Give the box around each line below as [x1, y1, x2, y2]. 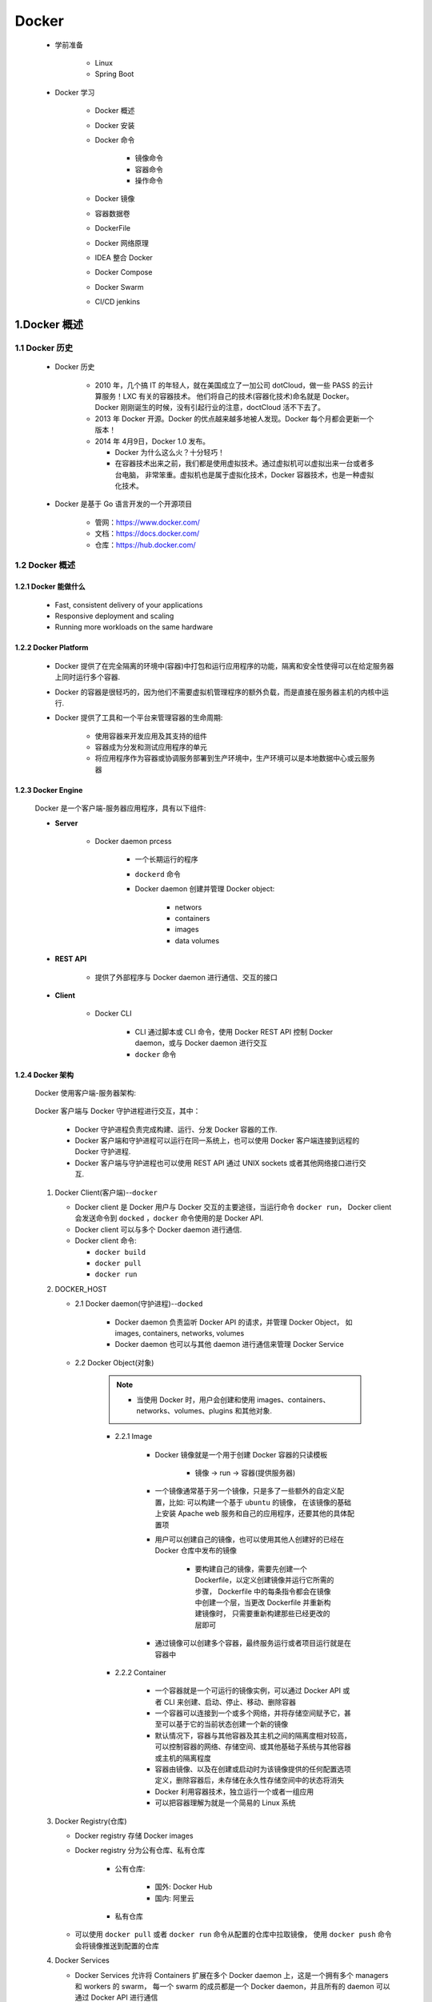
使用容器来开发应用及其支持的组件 [94, 731, 207, 741]
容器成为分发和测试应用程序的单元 [94, 742, 207, 752]
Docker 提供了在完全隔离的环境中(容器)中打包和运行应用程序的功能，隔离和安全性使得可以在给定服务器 [54, 661, 394, 670]
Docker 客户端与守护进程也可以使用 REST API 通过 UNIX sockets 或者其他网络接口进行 [74, 1158, 360, 1168]
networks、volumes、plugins [136, 1405, 234, 1415]
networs [174, 902, 202, 912]
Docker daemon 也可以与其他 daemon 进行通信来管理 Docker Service [114, 1340, 344, 1349]
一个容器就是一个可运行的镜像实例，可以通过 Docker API [154, 1686, 342, 1695]
